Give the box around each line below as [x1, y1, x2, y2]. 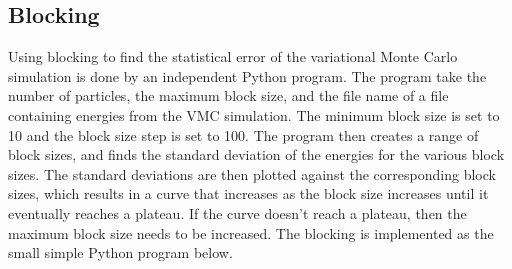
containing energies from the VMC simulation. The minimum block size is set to [8, 104, 500, 125]
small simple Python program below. [8, 242, 233, 263]
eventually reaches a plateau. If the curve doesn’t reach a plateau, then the [8, 202, 467, 223]
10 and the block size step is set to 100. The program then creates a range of [8, 124, 479, 145]
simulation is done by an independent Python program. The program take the [8, 65, 487, 86]
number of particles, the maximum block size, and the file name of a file [8, 85, 449, 106]
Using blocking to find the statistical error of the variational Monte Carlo [8, 46, 458, 67]
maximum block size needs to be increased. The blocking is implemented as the [8, 222, 494, 243]
